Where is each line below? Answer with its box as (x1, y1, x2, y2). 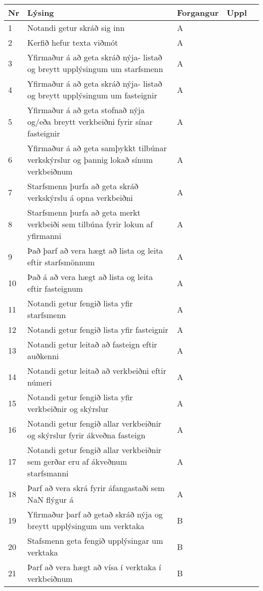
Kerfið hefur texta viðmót (27, 37, 118, 48)
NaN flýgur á (27, 494, 74, 505)
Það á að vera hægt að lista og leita (27, 271, 153, 283)
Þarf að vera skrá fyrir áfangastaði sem (27, 482, 165, 494)
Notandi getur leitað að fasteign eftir (27, 338, 157, 350)
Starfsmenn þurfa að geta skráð (27, 180, 139, 192)
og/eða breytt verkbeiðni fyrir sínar (27, 116, 153, 127)
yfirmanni (27, 230, 62, 241)
